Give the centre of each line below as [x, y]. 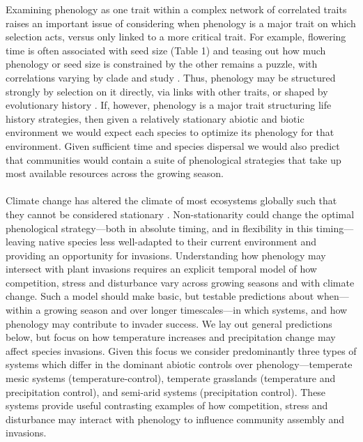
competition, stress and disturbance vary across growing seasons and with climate [180, 282]
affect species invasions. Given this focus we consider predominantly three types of [181, 350]
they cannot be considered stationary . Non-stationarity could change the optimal [180, 214]
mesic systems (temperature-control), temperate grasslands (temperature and [171, 378]
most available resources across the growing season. [115, 173]
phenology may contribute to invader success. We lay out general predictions [169, 323]
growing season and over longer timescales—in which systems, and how [196, 310]
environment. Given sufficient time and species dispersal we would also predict [173, 145]
